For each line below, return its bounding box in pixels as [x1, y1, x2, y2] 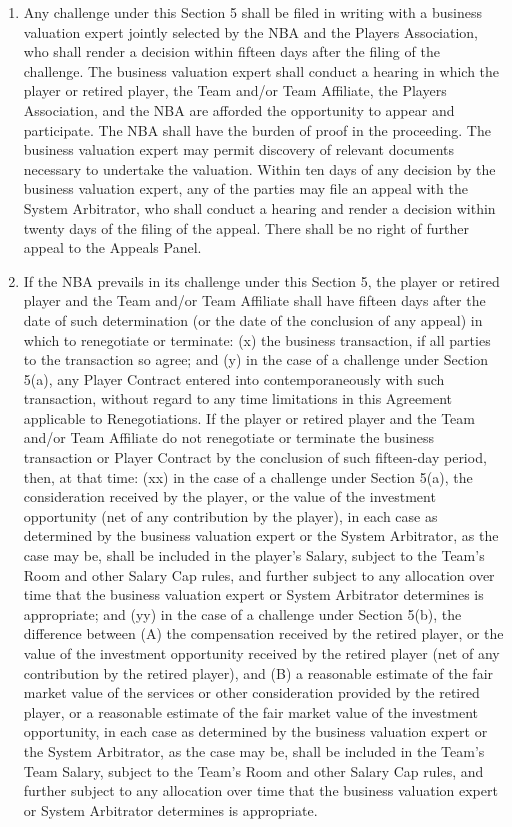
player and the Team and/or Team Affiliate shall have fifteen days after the [23, 290, 486, 311]
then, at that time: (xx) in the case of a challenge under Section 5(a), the [23, 466, 473, 487]
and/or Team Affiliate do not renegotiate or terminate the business [23, 427, 435, 448]
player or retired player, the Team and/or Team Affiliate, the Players [23, 80, 447, 101]
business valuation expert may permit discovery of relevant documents [23, 139, 455, 160]
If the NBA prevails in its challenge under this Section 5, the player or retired [23, 270, 500, 291]
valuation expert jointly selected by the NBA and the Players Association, [23, 21, 479, 42]
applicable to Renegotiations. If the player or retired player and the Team [23, 407, 475, 428]
